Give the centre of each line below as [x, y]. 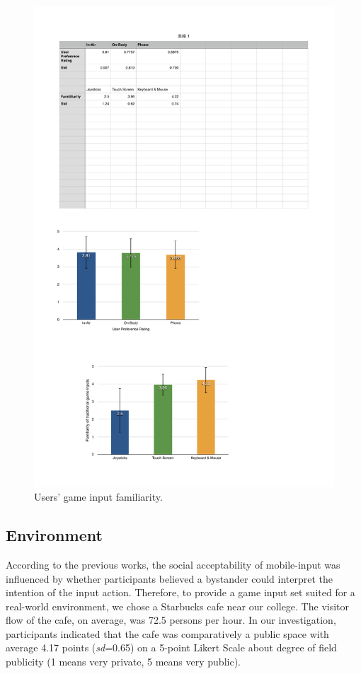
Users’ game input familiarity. [98, 497]
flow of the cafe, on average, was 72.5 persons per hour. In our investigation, [171, 620]
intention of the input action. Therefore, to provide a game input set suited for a [180, 592]
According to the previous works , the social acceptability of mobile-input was [173, 564]
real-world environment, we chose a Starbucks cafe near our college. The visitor [178, 606]
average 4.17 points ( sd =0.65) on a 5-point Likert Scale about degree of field [171, 647]
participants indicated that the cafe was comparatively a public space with [167, 633]
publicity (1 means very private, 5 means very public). [123, 662]
